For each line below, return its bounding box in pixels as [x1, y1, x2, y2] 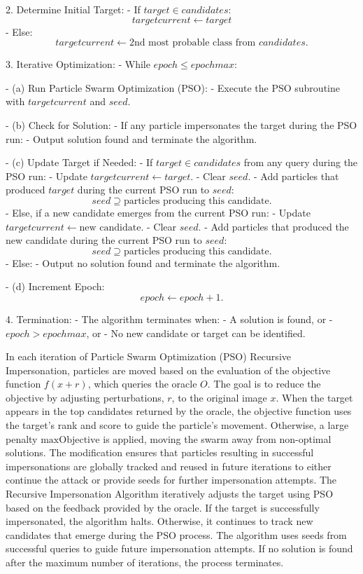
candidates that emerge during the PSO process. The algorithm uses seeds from [6, 527, 347, 542]
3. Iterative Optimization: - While [6, 57, 150, 71]
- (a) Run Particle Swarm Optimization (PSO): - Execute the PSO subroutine [6, 80, 340, 95]
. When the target [276, 390, 353, 404]
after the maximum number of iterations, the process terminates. [6, 555, 284, 569]
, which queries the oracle [87, 376, 197, 391]
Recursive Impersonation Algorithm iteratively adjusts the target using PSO [6, 486, 334, 501]
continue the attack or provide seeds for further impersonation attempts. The [6, 472, 337, 487]
